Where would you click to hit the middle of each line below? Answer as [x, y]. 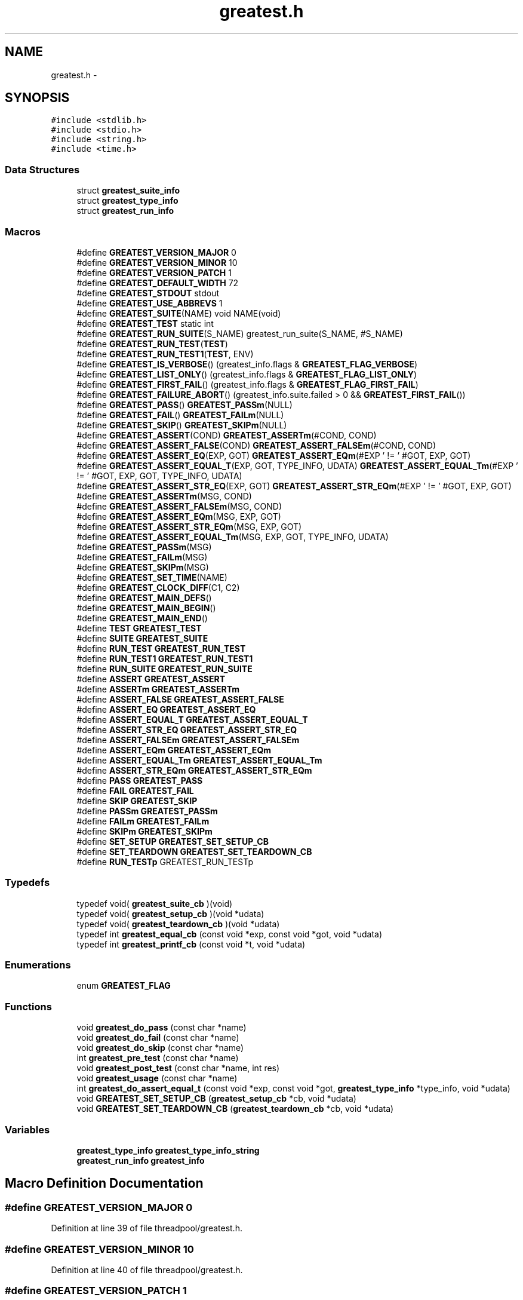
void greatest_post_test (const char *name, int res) [178, 1068]
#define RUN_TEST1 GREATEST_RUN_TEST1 [165, 658]
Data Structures [42, 169]
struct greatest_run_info [125, 211]
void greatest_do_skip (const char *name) [160, 1048]
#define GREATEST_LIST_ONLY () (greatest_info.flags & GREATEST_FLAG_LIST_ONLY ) [247, 374]
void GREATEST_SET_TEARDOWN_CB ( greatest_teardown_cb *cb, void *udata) [235, 1109]
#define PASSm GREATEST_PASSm [147, 811]
